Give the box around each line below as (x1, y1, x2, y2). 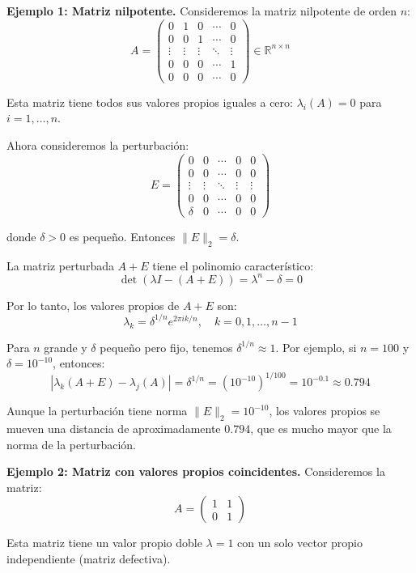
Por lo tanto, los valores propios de (6, 296, 180, 313)
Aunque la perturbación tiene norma (6, 402, 188, 419)
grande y (44, 338, 87, 355)
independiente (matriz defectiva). (6, 550, 171, 567)
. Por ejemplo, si (275, 338, 357, 355)
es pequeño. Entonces (69, 227, 176, 244)
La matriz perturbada (6, 257, 114, 274)
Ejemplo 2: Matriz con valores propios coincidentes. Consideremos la (6, 463, 385, 480)
